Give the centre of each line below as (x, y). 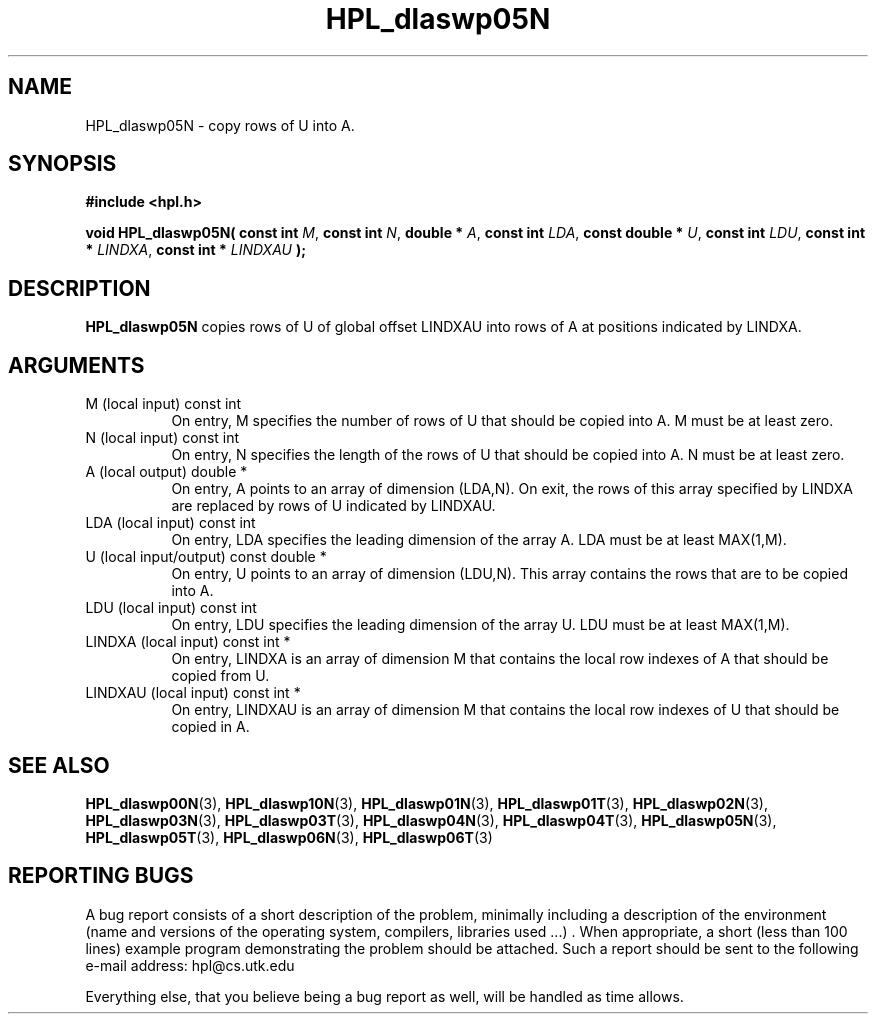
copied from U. (220, 676)
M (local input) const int (163, 404)
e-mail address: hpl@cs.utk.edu (190, 965)
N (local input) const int (162, 438)
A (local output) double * (166, 472)
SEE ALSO (59, 765)
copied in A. (210, 727)
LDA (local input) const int (170, 523)
